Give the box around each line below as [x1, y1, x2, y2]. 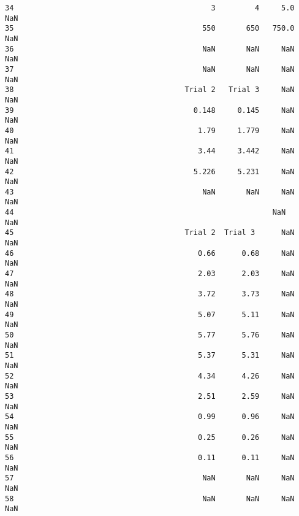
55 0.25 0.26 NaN [5, 433, 295, 442]
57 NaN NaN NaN [5, 474, 295, 483]
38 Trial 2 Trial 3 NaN [5, 85, 295, 94]
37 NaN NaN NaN [5, 64, 295, 74]
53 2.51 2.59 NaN [5, 391, 295, 401]
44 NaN [5, 208, 286, 217]
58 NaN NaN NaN [5, 494, 295, 503]
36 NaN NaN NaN [5, 44, 295, 53]
